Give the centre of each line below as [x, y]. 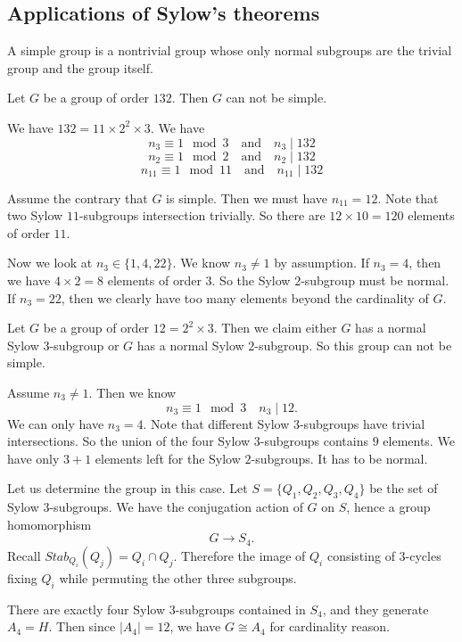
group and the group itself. [80, 67]
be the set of [404, 488]
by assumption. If [322, 263]
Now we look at [50, 263]
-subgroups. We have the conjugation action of [176, 507]
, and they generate [375, 609]
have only [33, 458]
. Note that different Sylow [216, 423]
